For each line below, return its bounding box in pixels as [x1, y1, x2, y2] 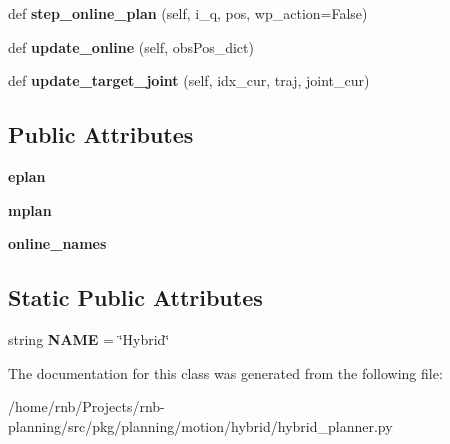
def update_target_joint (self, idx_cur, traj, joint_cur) [8, 70, 370, 91]
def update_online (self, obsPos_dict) [8, 36, 254, 57]
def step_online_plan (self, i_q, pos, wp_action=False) [8, 3, 368, 23]
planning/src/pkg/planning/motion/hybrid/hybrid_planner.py [8, 415, 393, 436]
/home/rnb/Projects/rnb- [8, 396, 165, 417]
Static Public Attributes [8, 282, 263, 313]
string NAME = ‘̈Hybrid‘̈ [8, 328, 170, 349]
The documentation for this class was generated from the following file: [8, 362, 443, 383]
